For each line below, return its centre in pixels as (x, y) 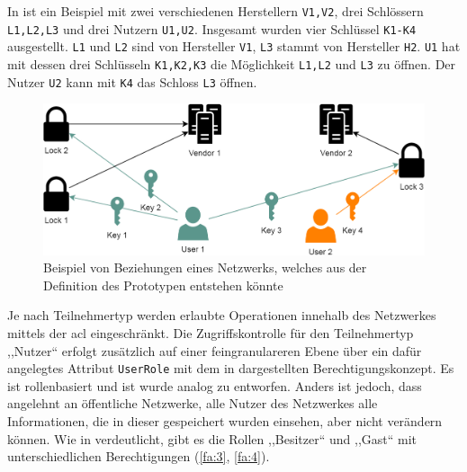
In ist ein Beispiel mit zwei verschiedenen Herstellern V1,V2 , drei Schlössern (216, 11)
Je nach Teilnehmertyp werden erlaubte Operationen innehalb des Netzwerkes (222, 315)
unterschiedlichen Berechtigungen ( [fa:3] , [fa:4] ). (139, 456)
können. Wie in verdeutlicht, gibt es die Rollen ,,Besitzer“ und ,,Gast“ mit (212, 438)
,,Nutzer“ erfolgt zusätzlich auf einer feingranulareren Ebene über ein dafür (215, 350)
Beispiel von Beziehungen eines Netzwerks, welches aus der (205, 267)
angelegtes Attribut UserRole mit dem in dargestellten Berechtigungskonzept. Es (231, 368)
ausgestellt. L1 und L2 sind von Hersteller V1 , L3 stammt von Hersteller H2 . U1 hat (234, 46)
